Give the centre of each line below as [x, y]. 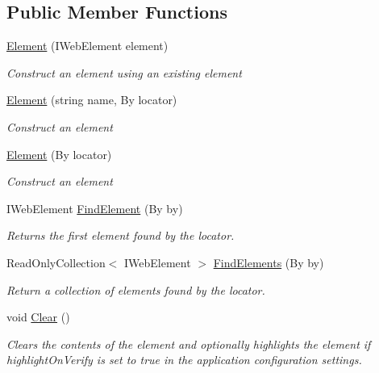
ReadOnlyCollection [56, 262]
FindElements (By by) [269, 262]
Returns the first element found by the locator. [121, 235]
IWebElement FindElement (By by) [95, 208]
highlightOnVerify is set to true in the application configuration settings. [184, 360]
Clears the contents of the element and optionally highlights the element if [189, 344]
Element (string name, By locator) [92, 100]
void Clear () [38, 317]
